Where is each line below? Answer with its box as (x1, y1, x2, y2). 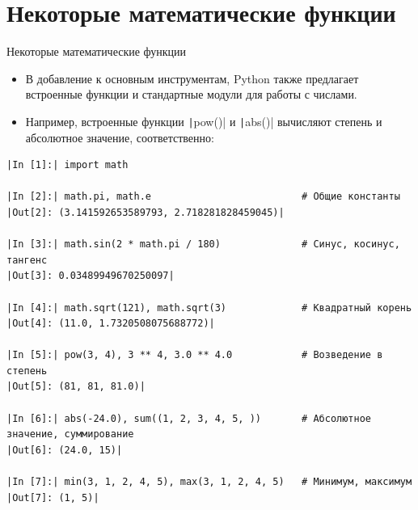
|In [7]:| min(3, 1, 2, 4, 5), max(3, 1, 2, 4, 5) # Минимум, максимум (6, 476, 412, 488)
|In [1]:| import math (6, 159, 129, 171)
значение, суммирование (6, 428, 134, 440)
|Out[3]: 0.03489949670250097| (6, 270, 175, 282)
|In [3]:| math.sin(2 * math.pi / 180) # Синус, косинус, (6, 238, 400, 251)
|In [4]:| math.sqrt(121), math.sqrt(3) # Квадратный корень (6, 301, 412, 314)
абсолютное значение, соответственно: (25, 129, 214, 145)
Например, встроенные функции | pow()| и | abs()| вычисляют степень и (25, 112, 382, 129)
